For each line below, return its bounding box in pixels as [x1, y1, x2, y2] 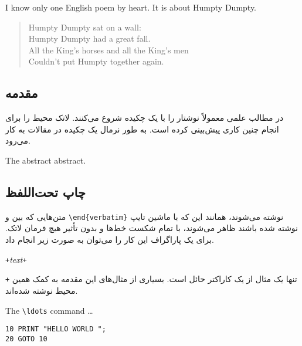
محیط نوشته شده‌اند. [5, 284, 78, 296]
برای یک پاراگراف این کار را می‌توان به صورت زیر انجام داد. [5, 233, 214, 245]
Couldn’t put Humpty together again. [28, 55, 164, 67]
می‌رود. [5, 134, 30, 147]
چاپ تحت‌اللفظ [5, 182, 86, 201]
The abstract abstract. [5, 154, 86, 166]
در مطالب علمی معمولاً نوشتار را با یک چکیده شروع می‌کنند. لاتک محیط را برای [5, 111, 284, 124]
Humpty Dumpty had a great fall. [28, 32, 151, 45]
